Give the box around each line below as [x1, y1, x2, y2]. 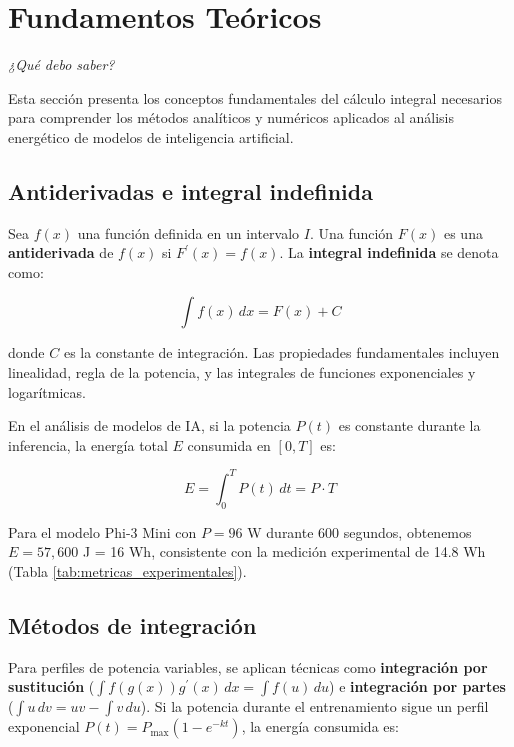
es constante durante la [338, 415, 481, 436]
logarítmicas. [8, 381, 86, 402]
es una [443, 222, 483, 243]
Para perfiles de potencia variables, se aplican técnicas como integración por [8, 656, 488, 677]
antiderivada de [8, 242, 114, 263]
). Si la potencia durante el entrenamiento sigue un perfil [140, 696, 489, 717]
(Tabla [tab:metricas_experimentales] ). [8, 560, 247, 581]
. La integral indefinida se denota [279, 242, 499, 263]
